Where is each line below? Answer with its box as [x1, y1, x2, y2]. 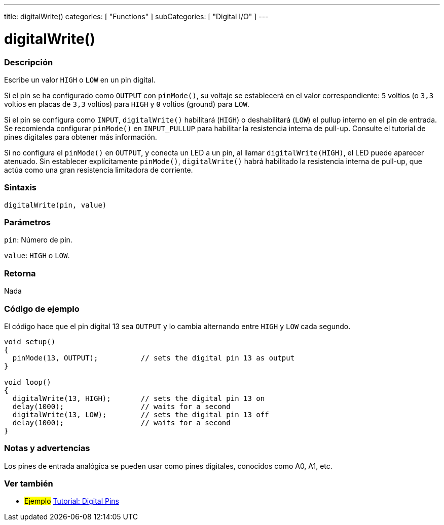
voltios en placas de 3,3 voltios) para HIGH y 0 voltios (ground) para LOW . [4, 99, 249, 108]
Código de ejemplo [4, 303, 80, 314]
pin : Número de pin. [4, 235, 72, 245]
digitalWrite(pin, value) [4, 200, 107, 209]
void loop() [4, 378, 51, 386]
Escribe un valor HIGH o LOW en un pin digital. [4, 75, 156, 84]
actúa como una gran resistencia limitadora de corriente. [4, 165, 193, 174]
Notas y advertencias [4, 443, 90, 454]
